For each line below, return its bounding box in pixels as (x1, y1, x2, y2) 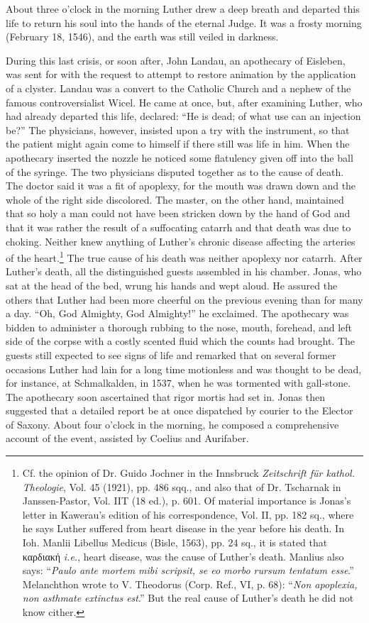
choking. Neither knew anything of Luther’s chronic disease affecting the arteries (6, 233, 356, 248)
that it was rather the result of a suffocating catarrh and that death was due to (6, 219, 351, 234)
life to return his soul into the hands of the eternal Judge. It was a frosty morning (6, 15, 362, 30)
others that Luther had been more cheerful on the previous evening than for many (6, 292, 363, 307)
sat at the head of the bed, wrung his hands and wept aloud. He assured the (6, 277, 338, 292)
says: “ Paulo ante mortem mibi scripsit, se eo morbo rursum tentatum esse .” (22, 563, 354, 578)
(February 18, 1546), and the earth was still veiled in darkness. (6, 29, 279, 44)
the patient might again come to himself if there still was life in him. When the (6, 136, 350, 151)
